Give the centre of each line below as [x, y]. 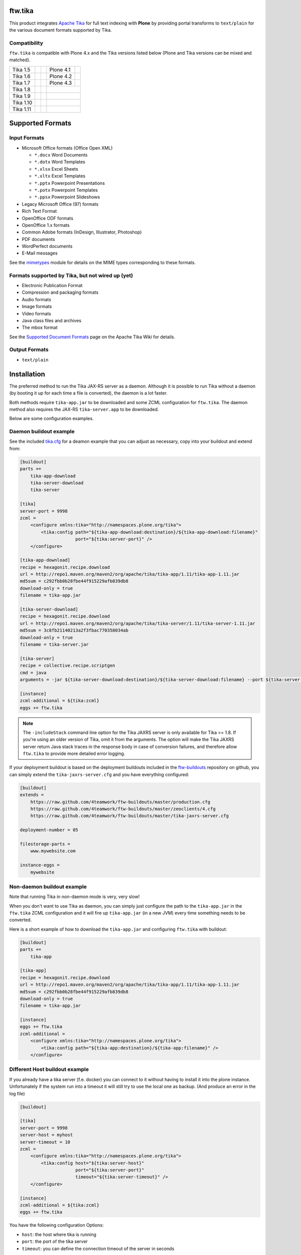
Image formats [37, 307]
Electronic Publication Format [52, 285]
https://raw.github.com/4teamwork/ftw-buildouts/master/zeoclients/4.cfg [123, 809]
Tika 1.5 [21, 69]
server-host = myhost [46, 1135]
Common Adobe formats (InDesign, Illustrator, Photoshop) [82, 232]
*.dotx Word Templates [60, 162]
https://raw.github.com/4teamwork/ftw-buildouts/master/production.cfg [120, 802]
